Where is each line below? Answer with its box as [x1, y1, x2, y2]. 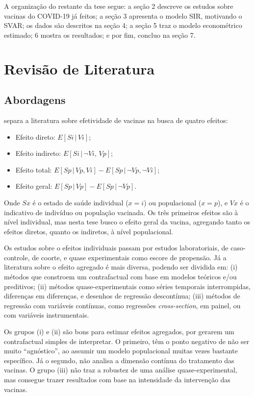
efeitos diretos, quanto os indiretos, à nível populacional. [4, 226, 173, 236]
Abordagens [4, 92, 66, 107]
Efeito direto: [15, 131, 55, 142]
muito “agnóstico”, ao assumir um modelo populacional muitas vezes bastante [4, 346, 238, 356]
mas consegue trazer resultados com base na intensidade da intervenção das [4, 374, 230, 385]
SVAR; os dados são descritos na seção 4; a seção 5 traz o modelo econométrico [4, 20, 242, 30]
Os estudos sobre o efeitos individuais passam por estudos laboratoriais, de [4, 243, 229, 253]
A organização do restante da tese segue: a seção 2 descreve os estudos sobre [4, 1, 233, 11]
